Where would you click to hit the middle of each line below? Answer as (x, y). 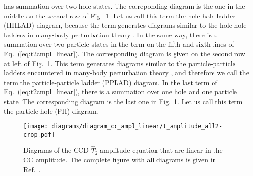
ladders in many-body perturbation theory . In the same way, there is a (111, 34)
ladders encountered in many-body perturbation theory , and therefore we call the (126, 73)
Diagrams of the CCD (56, 150)
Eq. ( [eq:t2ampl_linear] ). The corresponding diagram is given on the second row (125, 53)
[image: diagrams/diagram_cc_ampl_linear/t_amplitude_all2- (123, 127)
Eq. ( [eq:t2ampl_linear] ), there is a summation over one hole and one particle (121, 92)
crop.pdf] (39, 134)
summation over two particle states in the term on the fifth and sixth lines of (119, 44)
